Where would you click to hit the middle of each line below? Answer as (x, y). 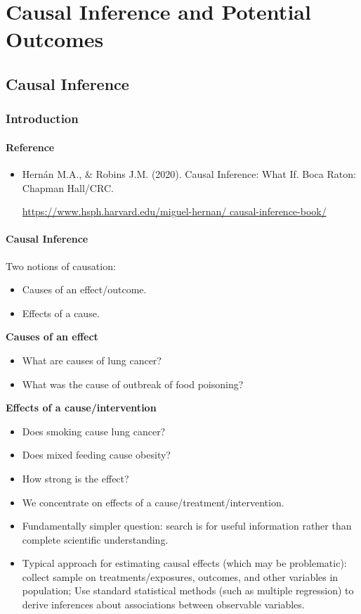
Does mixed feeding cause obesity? (96, 455)
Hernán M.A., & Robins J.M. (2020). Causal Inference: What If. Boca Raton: (189, 173)
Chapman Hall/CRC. (68, 187)
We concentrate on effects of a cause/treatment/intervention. (153, 502)
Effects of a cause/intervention (81, 408)
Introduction (42, 119)
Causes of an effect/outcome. (84, 289)
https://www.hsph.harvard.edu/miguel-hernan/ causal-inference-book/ (174, 211)
